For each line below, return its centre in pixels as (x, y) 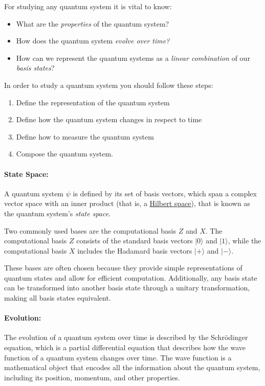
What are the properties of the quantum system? (93, 23)
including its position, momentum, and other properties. (92, 377)
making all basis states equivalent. (58, 298)
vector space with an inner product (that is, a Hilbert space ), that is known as (127, 203)
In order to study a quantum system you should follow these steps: (109, 85)
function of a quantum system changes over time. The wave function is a (118, 357)
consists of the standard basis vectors (135, 241)
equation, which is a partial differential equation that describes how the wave (125, 347)
